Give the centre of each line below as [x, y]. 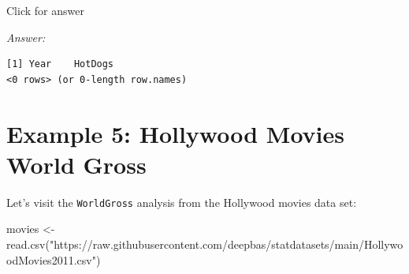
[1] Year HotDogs [60, 64]
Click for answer [45, 10]
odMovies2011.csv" [51, 259]
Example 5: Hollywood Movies [176, 133]
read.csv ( [28, 244]
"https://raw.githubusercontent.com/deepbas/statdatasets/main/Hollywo [226, 244]
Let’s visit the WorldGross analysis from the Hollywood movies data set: [182, 202]
